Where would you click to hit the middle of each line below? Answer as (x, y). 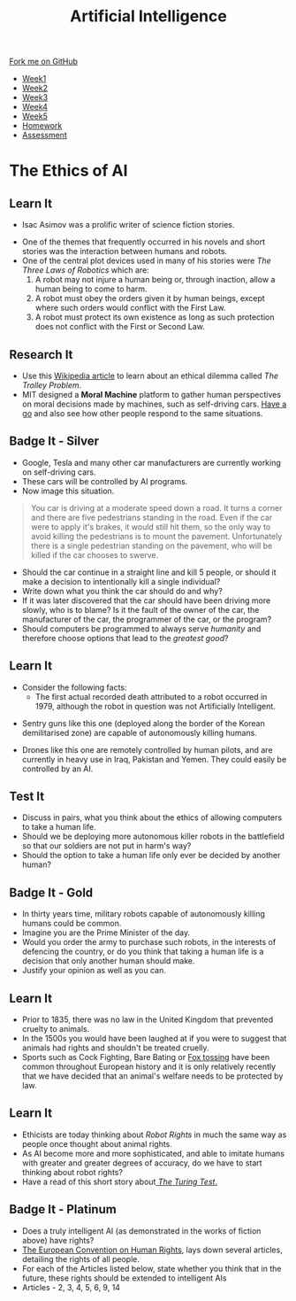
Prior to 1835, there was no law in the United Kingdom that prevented (148, 1019)
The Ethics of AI (68, 171)
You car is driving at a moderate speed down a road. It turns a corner (156, 507)
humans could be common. (72, 924)
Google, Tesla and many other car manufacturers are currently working (151, 462)
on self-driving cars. (59, 472)
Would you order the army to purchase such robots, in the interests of (149, 942)
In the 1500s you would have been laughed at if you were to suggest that (154, 1039)
